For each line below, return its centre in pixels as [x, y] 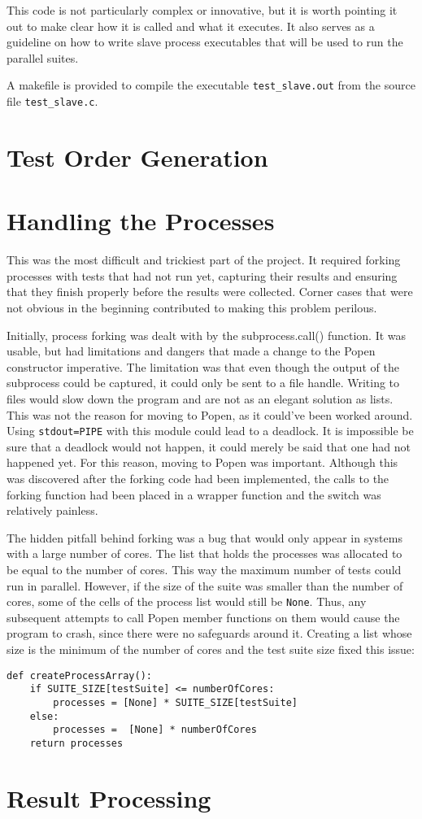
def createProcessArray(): [79, 675]
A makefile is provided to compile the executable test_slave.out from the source [211, 85]
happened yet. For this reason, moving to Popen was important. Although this [202, 462]
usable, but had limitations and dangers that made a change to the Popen [191, 351]
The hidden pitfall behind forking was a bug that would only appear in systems [204, 537]
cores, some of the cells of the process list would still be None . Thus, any [187, 601]
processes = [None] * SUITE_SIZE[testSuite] [175, 702]
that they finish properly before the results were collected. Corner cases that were [210, 292]
